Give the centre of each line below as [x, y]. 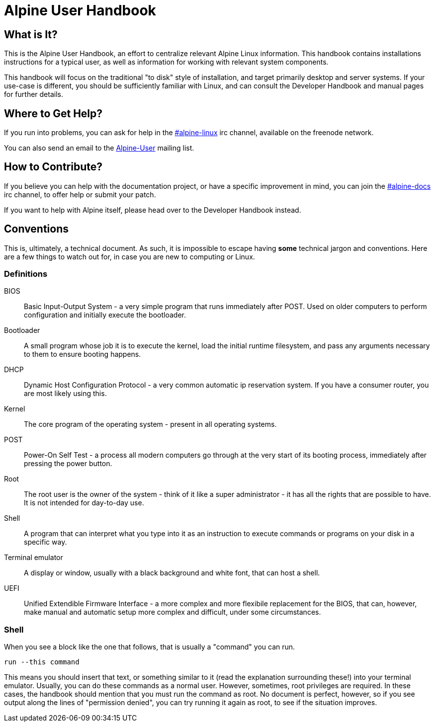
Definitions [26, 274]
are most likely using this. [65, 394]
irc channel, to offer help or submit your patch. [80, 194]
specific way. [45, 542]
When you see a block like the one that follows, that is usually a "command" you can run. [150, 647]
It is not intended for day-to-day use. [84, 503]
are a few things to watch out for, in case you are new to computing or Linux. [130, 256]
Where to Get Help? [53, 113]
